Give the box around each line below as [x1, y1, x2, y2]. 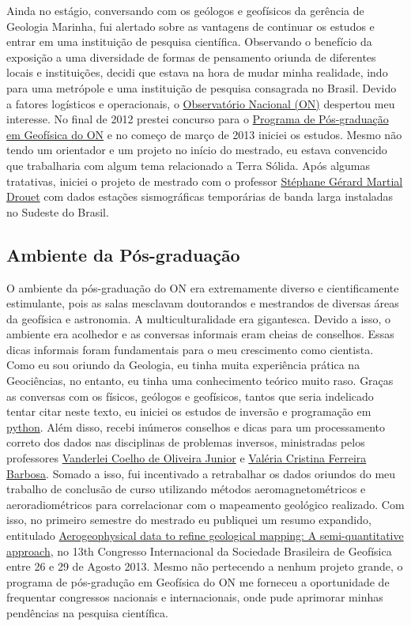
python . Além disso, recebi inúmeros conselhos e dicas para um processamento [6, 418, 386, 435]
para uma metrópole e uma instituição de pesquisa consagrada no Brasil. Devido [6, 79, 397, 96]
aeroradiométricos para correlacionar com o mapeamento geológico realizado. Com [6, 496, 405, 512]
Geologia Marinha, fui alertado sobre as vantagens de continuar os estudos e [6, 17, 375, 34]
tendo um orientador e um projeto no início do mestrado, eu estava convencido [6, 141, 387, 158]
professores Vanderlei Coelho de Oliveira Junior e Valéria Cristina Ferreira [6, 450, 367, 466]
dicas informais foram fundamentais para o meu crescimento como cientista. [6, 341, 374, 357]
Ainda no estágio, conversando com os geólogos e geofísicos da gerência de [6, 2, 364, 18]
